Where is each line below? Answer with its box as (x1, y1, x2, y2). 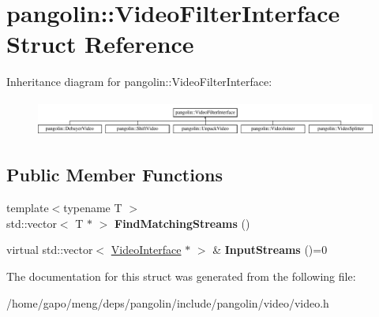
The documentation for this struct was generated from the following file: (6, 268, 356, 284)
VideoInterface (111, 241, 182, 258)
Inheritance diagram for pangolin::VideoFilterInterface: (6, 73, 272, 90)
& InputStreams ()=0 (212, 241, 328, 258)
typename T (63, 200, 122, 216)
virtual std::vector (6, 241, 93, 258)
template (6, 200, 49, 216)
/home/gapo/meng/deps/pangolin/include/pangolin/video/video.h (6, 294, 329, 311)
